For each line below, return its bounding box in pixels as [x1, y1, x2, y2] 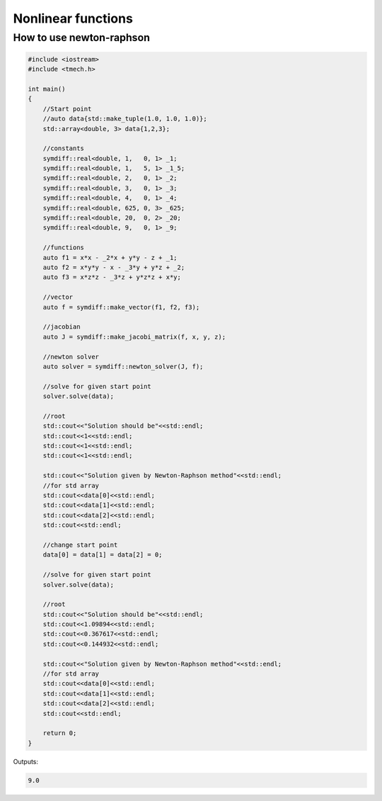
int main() [28, 85, 66, 93]
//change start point [42, 540, 118, 549]
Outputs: [13, 757, 39, 766]
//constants [42, 144, 85, 152]
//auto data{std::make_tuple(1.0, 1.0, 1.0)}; [42, 115, 208, 123]
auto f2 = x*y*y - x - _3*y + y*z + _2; [42, 263, 185, 271]
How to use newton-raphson [13, 31, 150, 44]
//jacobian [42, 323, 81, 331]
